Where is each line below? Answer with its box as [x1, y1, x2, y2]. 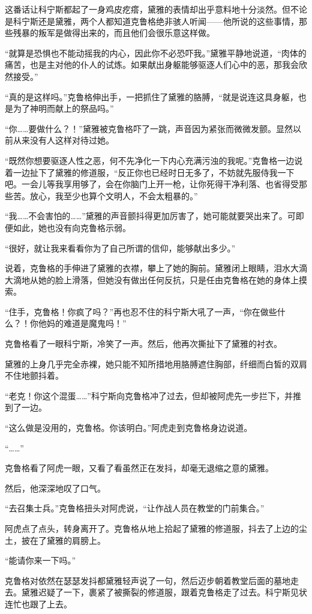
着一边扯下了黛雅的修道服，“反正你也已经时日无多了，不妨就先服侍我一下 [5, 166, 295, 178]
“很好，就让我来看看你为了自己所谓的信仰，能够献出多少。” [5, 241, 236, 254]
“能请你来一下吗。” [5, 554, 76, 567]
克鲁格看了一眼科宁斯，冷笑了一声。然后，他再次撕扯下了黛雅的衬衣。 [5, 337, 282, 350]
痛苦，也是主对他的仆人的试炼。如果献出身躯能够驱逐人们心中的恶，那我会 [5, 58, 299, 71]
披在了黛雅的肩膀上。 [21, 534, 106, 546]
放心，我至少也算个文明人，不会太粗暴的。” [29, 189, 198, 202]
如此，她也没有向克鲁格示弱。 [13, 221, 131, 233]
